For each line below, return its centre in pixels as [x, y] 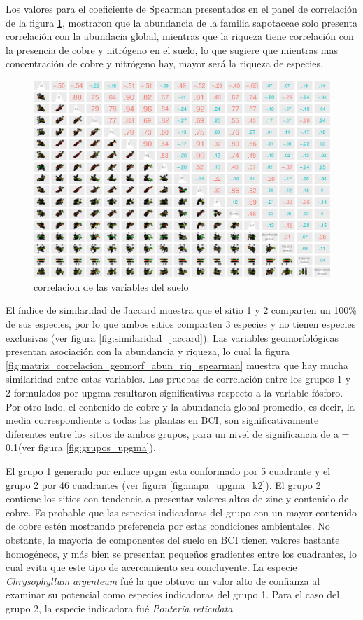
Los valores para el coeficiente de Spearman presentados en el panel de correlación [181, 8]
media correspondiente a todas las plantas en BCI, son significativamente [162, 420]
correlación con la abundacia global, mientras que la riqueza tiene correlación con [180, 36]
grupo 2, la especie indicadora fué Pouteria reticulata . [121, 608]
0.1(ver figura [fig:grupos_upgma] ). [81, 447]
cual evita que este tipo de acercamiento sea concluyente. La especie [151, 567]
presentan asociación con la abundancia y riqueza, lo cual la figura [148, 351]
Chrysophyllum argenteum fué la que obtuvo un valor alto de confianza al [163, 580]
